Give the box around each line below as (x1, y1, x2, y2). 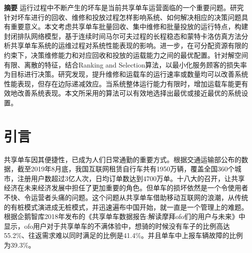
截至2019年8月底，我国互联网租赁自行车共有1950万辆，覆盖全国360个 (17, 164, 235, 174)
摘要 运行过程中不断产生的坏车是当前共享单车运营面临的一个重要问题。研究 (4, 2, 244, 12)
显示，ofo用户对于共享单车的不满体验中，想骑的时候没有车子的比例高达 (4, 220, 230, 231)
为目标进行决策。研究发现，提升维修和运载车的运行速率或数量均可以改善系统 (4, 69, 248, 79)
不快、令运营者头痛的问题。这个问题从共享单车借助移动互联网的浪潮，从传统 (4, 192, 248, 202)
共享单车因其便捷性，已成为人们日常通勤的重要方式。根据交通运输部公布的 (4, 154, 241, 164)
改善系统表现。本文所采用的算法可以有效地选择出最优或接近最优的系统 (17, 88, 241, 98)
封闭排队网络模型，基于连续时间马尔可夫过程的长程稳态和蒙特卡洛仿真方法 (4, 31, 241, 41)
